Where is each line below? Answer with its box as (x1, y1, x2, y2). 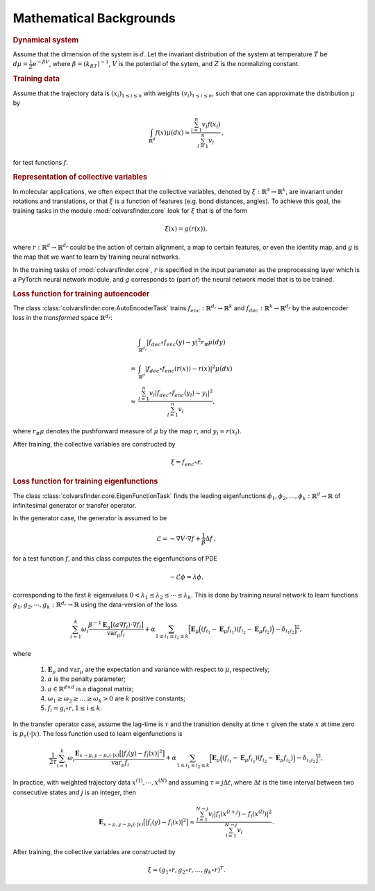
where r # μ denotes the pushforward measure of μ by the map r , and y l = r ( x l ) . (12, 427, 242, 438)
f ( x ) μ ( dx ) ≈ (155, 129, 190, 136)
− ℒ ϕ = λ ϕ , (169, 572, 204, 581)
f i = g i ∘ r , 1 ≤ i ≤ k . (47, 704, 103, 714)
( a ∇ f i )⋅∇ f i (112, 620, 142, 630)
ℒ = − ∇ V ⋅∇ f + (156, 534, 201, 543)
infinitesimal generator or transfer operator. (12, 501, 137, 510)
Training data (12, 74, 60, 83)
